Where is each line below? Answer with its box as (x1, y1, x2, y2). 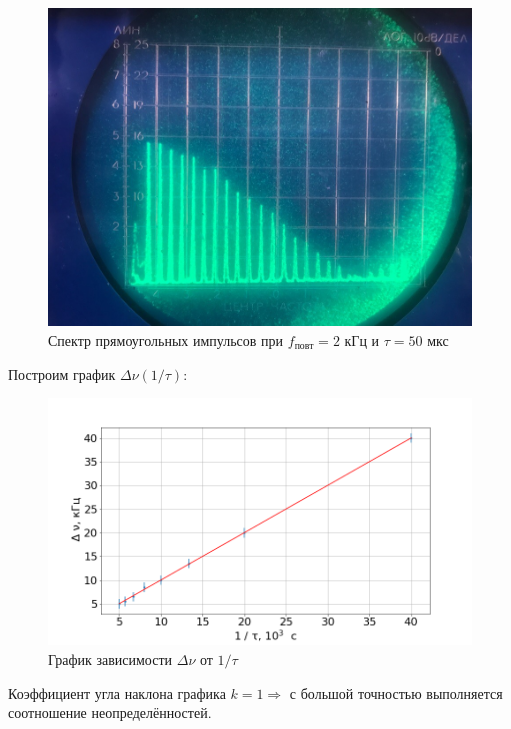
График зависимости (48, 649, 173, 670)
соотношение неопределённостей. (8, 702, 212, 723)
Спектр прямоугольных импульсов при (48, 329, 284, 350)
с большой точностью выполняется (289, 682, 503, 703)
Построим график (8, 363, 116, 384)
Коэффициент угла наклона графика (8, 682, 226, 703)
